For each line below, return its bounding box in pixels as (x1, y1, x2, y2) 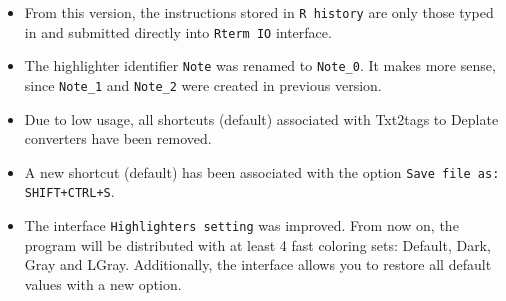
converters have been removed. (24, 128, 212, 149)
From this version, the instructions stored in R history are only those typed (24, 2, 494, 22)
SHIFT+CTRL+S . (24, 181, 115, 202)
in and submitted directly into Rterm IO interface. (24, 21, 332, 42)
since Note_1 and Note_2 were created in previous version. (24, 74, 382, 95)
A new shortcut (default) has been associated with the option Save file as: (24, 161, 500, 182)
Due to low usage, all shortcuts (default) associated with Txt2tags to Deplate (24, 108, 499, 129)
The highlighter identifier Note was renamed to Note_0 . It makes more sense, (24, 55, 496, 76)
